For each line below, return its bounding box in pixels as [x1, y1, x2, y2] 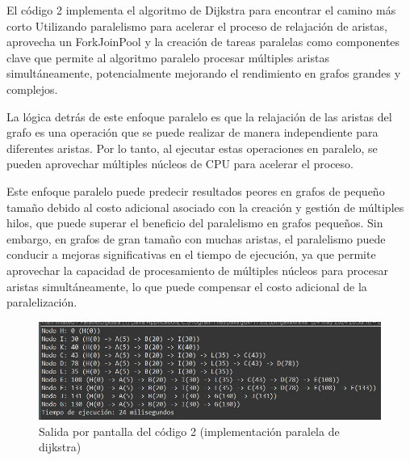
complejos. [6, 80, 58, 97]
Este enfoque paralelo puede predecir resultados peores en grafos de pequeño [6, 182, 385, 199]
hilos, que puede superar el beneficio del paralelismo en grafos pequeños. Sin [6, 214, 383, 231]
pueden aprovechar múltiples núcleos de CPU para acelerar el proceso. [6, 155, 354, 172]
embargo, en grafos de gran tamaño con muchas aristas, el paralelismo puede [6, 230, 386, 247]
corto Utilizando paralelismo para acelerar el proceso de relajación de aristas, [6, 17, 387, 34]
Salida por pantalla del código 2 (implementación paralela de [39, 422, 340, 439]
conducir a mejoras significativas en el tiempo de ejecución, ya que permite [6, 246, 376, 263]
